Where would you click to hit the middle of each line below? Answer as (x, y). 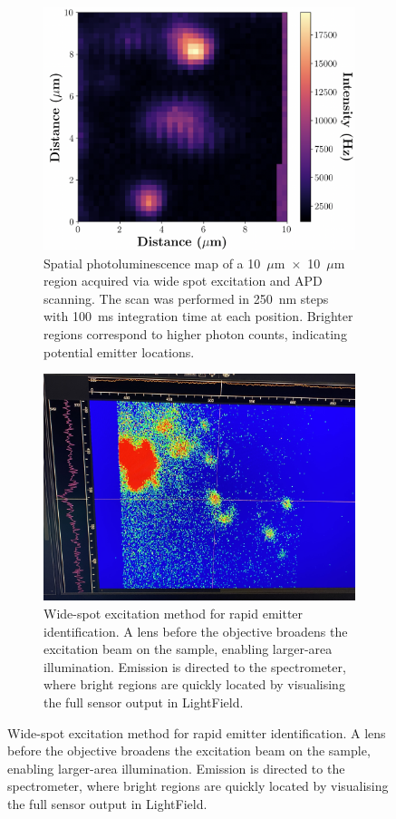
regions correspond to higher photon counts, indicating (195, 334)
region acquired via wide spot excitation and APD (183, 281)
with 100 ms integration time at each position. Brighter (198, 316)
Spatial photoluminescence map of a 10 (152, 263)
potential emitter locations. (119, 351)
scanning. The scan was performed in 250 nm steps (186, 298)
